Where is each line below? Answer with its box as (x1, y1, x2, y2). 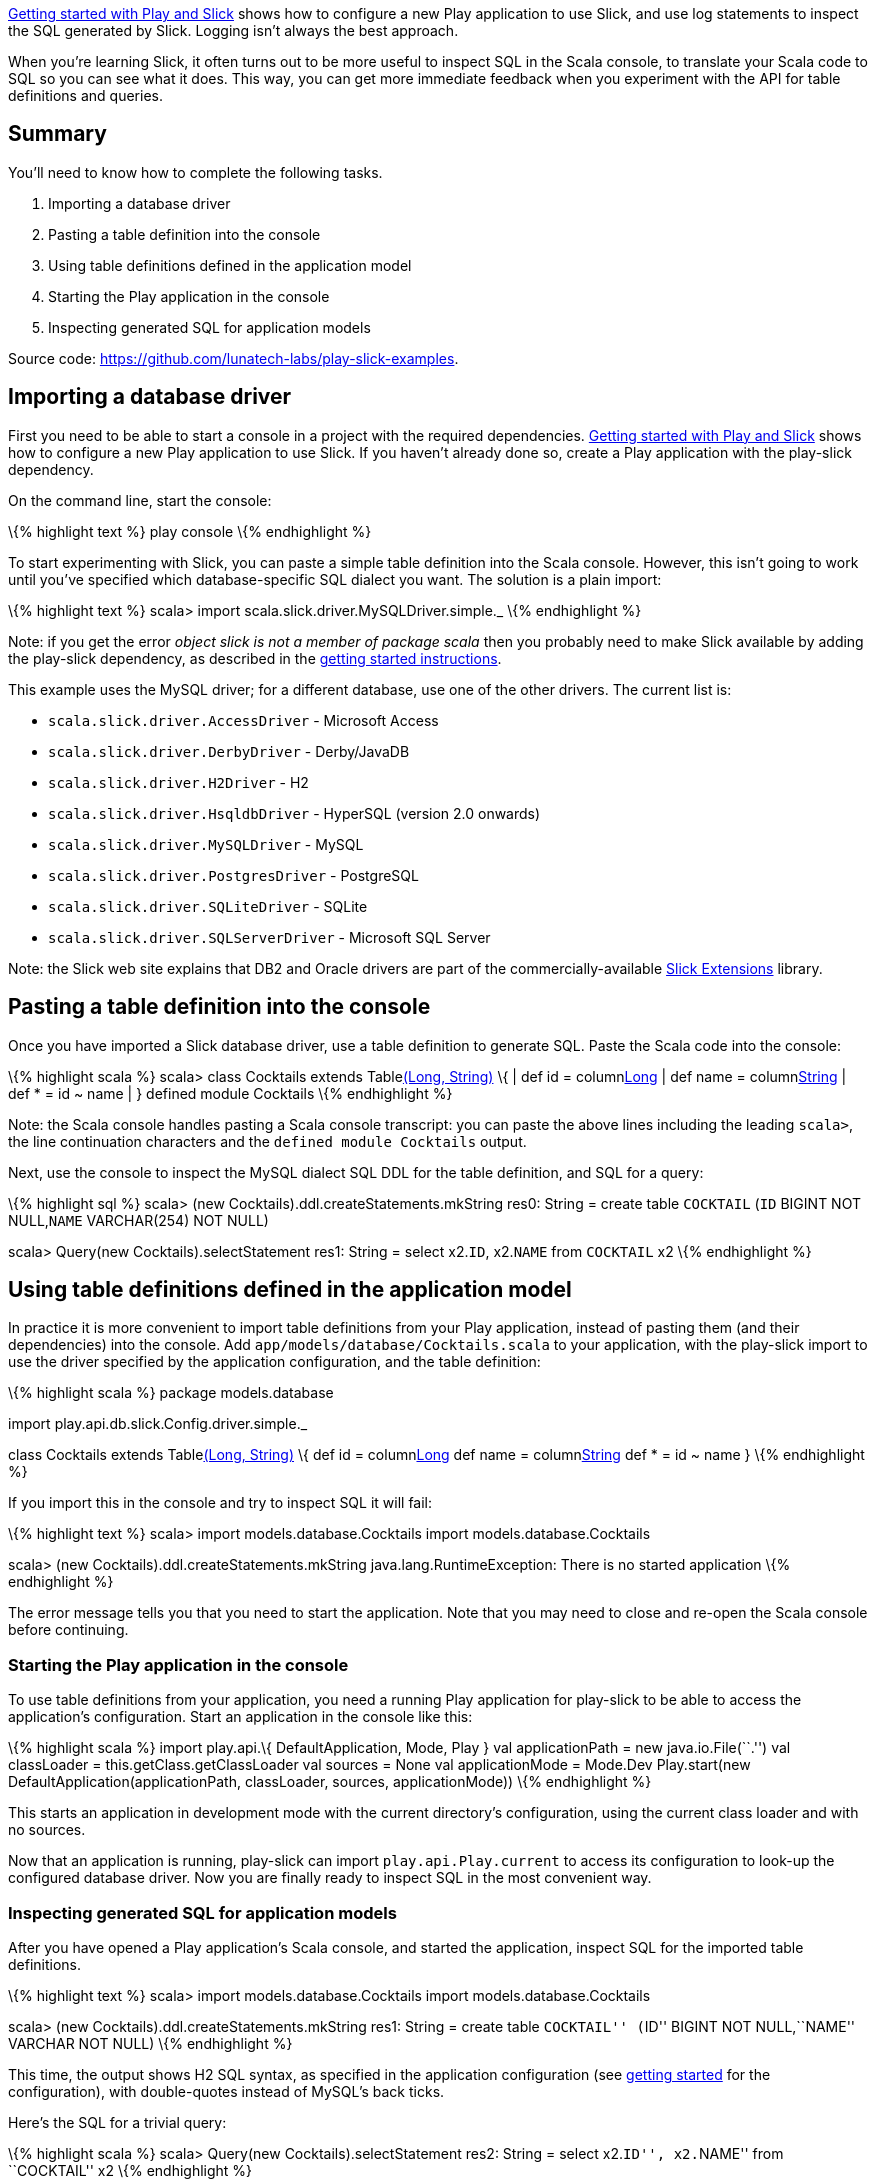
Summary (8, 121, 107, 147)
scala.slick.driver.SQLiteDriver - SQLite (48, 897, 368, 915)
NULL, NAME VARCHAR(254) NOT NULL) (8, 1211, 269, 1229)
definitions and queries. (8, 87, 163, 104)
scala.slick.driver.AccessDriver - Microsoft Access (48, 711, 439, 729)
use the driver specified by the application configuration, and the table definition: (8, 1353, 541, 1371)
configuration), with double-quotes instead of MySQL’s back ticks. (8, 2082, 445, 2100)
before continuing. (8, 1621, 129, 1639)
